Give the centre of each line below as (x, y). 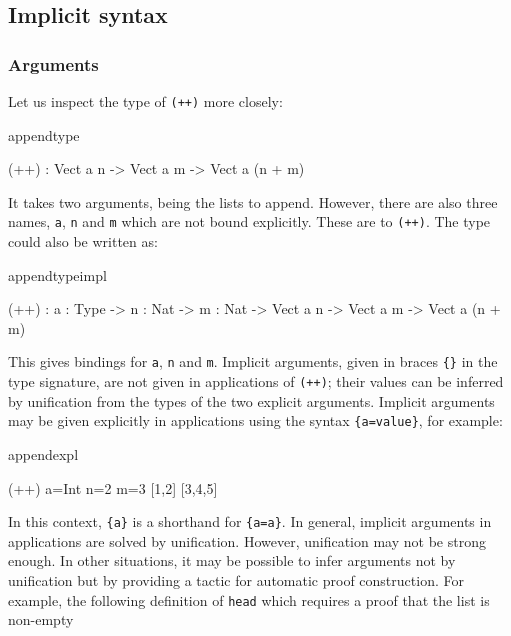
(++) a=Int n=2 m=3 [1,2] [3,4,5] (113, 487)
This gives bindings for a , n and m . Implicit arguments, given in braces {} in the (253, 361)
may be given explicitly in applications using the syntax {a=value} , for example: (255, 420)
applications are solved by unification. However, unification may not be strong (247, 540)
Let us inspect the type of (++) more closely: (145, 101)
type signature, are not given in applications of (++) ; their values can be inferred (256, 381)
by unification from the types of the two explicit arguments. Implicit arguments (251, 400)
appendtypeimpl (57, 274)
